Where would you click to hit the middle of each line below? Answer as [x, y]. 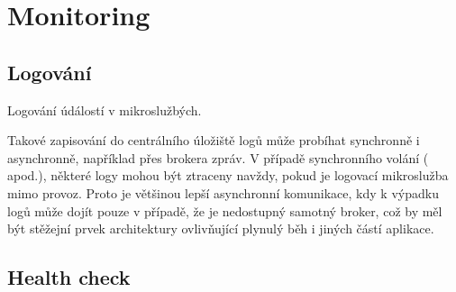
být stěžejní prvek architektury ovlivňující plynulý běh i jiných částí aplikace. [221, 228]
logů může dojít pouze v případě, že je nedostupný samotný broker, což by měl [225, 210]
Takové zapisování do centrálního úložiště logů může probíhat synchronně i [214, 140]
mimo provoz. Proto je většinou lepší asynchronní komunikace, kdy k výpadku [223, 192]
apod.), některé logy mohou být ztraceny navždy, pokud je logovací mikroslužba [228, 175]
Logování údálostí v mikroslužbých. [105, 109]
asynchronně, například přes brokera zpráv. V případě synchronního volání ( [218, 157]
